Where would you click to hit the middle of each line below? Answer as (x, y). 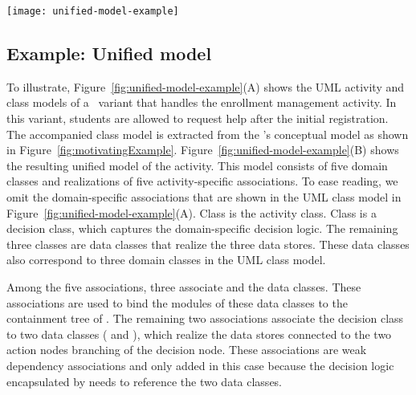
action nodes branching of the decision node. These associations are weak (187, 350)
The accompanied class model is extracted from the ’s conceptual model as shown (208, 134)
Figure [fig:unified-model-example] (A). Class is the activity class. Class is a (192, 212)
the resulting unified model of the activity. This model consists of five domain (197, 165)
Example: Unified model (109, 53)
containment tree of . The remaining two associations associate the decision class (205, 318)
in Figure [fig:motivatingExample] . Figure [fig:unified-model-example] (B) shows (203, 150)
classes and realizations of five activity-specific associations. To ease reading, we (202, 181)
